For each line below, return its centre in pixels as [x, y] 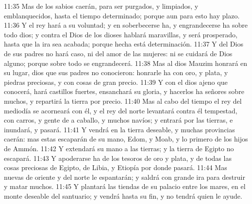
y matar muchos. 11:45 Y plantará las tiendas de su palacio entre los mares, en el [125, 186]
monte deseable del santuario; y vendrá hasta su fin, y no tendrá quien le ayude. [123, 196]
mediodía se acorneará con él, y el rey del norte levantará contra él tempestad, [121, 110]
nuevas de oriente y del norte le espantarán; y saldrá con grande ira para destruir [125, 177]
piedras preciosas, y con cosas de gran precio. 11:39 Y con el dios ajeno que [116, 82]
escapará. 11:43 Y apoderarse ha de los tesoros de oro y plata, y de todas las [118, 158]
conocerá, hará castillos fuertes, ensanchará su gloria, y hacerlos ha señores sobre [124, 91]
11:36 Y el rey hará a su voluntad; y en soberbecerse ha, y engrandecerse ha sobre [126, 25]
